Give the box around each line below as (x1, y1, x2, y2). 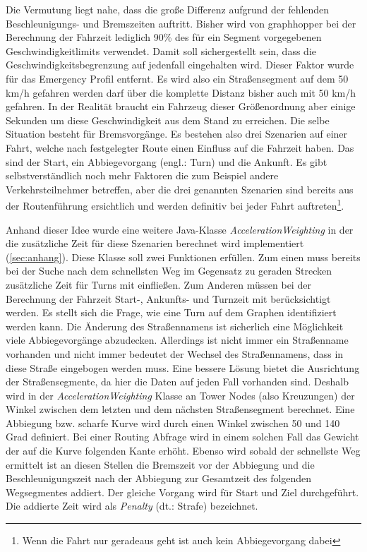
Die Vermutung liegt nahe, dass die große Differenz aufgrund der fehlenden (6, 2, 330, 16)
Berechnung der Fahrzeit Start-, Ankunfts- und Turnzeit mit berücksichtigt (6, 291, 331, 306)
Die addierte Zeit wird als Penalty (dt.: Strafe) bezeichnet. (6, 498, 258, 513)
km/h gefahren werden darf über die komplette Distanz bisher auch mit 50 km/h (6, 85, 356, 100)
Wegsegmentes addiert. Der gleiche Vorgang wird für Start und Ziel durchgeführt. (6, 484, 359, 499)
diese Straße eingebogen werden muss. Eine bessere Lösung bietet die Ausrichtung (6, 360, 360, 375)
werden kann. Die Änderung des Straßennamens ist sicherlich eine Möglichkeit (6, 318, 344, 333)
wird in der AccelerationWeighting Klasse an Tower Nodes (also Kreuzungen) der (6, 388, 355, 402)
